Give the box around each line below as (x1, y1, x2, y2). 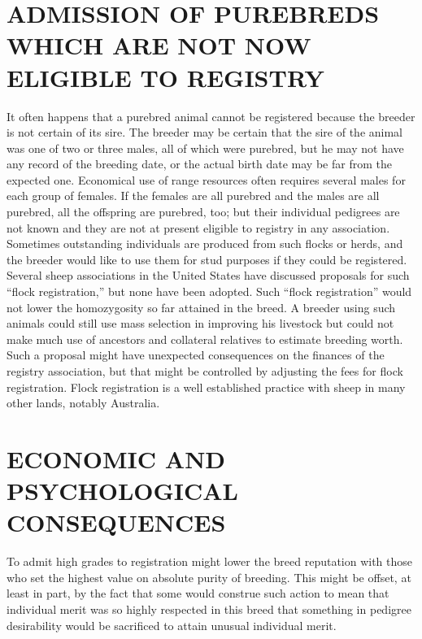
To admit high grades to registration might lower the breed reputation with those (7, 553, 413, 570)
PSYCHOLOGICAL (7, 474, 238, 507)
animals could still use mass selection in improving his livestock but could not (7, 315, 394, 332)
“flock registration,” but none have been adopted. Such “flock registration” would (7, 283, 412, 300)
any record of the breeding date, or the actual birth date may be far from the (7, 155, 392, 172)
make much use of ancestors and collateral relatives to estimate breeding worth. (7, 330, 403, 347)
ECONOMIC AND (7, 441, 226, 475)
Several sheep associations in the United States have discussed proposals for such (7, 267, 410, 284)
